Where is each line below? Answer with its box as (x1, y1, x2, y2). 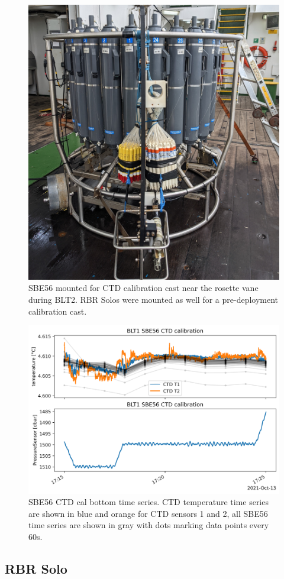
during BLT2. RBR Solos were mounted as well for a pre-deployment (28, 293, 279, 306)
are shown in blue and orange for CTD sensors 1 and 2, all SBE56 (28, 507, 268, 519)
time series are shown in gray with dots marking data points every (28, 519, 269, 531)
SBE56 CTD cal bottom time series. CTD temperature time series (28, 496, 269, 508)
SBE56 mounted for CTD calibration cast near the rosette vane (28, 282, 259, 294)
